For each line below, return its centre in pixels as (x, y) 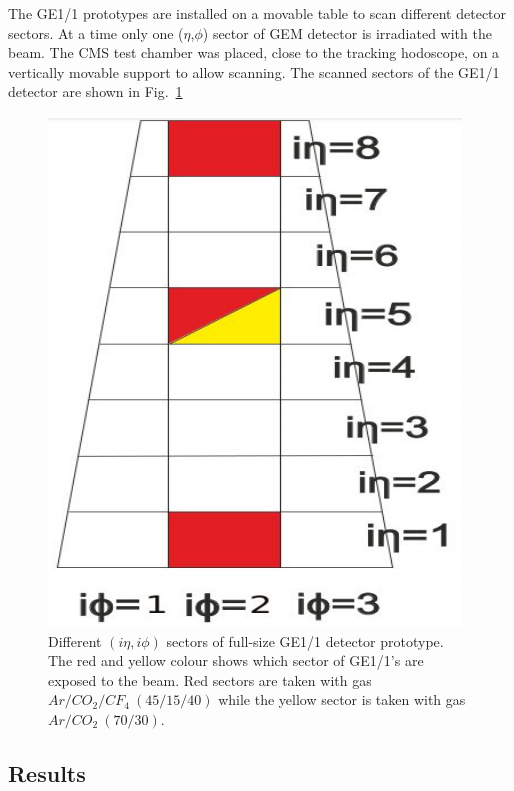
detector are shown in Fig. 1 (95, 91)
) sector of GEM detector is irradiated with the (347, 32)
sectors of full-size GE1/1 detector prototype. (305, 640)
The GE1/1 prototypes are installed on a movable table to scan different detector (257, 13)
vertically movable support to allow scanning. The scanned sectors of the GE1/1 (254, 71)
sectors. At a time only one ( (96, 32)
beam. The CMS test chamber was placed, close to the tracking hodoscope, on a (254, 52)
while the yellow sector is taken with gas (342, 699)
